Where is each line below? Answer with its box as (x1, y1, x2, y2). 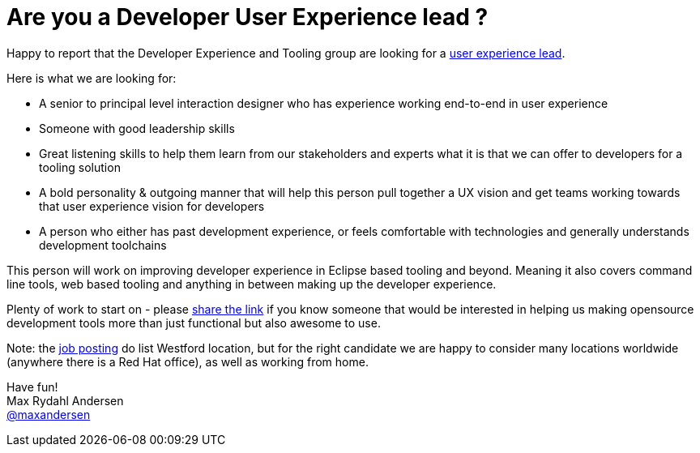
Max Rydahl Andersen (6, 393, 124, 408)
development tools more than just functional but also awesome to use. (6, 315, 381, 330)
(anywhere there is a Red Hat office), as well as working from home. (6, 354, 369, 369)
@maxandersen (6, 407, 91, 421)
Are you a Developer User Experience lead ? (6, 3, 489, 31)
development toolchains (39, 237, 167, 252)
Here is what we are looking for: (6, 71, 177, 85)
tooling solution (39, 160, 121, 174)
